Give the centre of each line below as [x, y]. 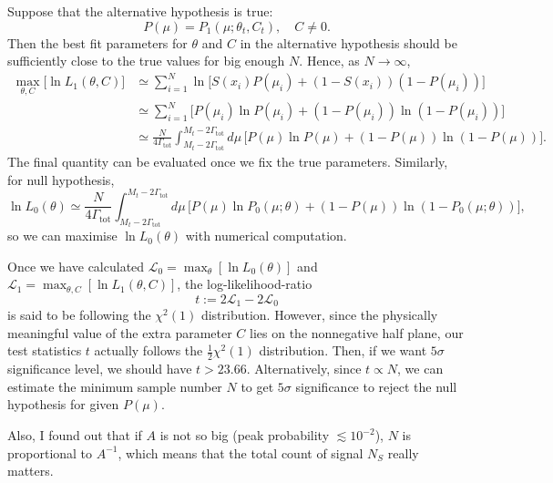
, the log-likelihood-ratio [245, 284]
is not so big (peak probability [245, 435]
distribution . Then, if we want [343, 350]
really [403, 452]
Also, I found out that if [75, 435]
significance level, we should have [100, 369]
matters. [31, 471]
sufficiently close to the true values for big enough [146, 61]
